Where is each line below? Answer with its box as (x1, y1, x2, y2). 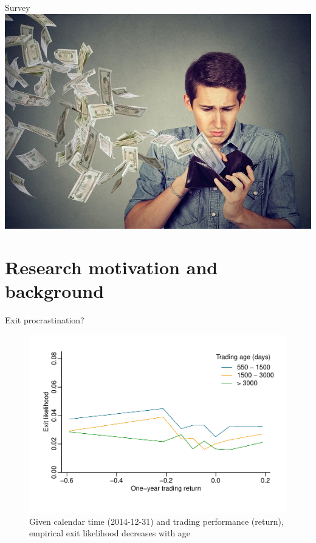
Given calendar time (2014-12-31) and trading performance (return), (29, 514, 284, 527)
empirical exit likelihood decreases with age (29, 527, 191, 539)
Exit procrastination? (5, 314, 84, 326)
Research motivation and (5, 254, 218, 279)
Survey (5, 1, 30, 13)
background (5, 278, 105, 303)
